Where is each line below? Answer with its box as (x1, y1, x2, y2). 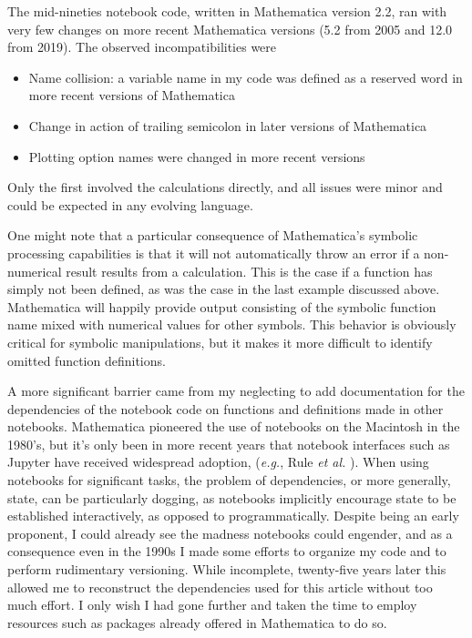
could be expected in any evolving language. (7, 195, 253, 214)
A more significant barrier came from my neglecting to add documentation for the (7, 381, 465, 400)
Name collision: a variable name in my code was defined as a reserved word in (28, 67, 463, 86)
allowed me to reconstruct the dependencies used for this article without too (7, 577, 433, 596)
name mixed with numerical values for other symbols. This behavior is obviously (7, 315, 457, 334)
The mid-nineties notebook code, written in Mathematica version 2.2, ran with (7, 2, 447, 20)
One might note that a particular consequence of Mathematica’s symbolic (7, 226, 418, 245)
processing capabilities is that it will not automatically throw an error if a (7, 243, 420, 262)
